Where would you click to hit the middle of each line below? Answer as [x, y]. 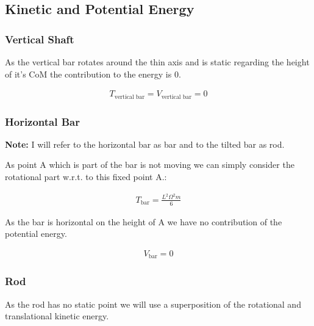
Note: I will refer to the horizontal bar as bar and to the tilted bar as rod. [145, 144]
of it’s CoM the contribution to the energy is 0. [93, 74]
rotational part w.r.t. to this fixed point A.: [86, 177]
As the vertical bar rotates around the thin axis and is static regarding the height [157, 62]
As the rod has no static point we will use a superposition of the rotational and [153, 304]
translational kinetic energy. [57, 316]
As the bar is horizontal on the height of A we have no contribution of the [144, 221]
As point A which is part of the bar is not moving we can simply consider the [150, 165]
